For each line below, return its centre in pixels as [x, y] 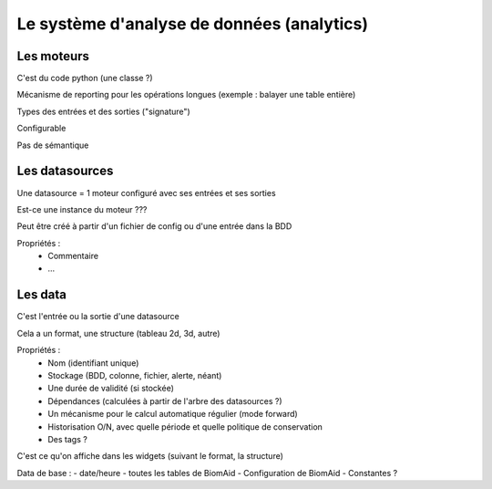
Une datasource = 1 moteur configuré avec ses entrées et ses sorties [147, 192]
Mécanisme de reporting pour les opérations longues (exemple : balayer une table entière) [186, 95]
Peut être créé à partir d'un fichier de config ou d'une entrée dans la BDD [154, 226]
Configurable [41, 129]
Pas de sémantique [53, 145]
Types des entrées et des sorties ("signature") [103, 111]
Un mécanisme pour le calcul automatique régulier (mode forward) [173, 414]
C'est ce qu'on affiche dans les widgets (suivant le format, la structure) [150, 456]
